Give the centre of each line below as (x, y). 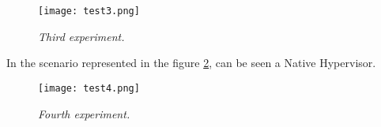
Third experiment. (81, 36)
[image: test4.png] (89, 88)
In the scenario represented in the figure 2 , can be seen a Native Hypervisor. (191, 63)
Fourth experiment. (84, 113)
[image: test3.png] (89, 11)
